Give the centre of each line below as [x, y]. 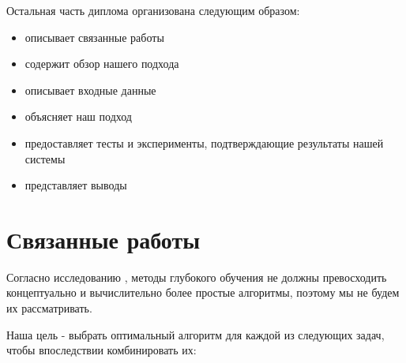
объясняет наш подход [78, 116]
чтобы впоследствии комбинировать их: [101, 350]
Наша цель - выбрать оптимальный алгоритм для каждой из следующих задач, [195, 334]
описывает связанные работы [94, 37]
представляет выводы [76, 185]
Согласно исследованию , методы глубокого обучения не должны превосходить [197, 277]
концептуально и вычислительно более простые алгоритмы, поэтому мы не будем [203, 292]
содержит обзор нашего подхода [102, 64]
